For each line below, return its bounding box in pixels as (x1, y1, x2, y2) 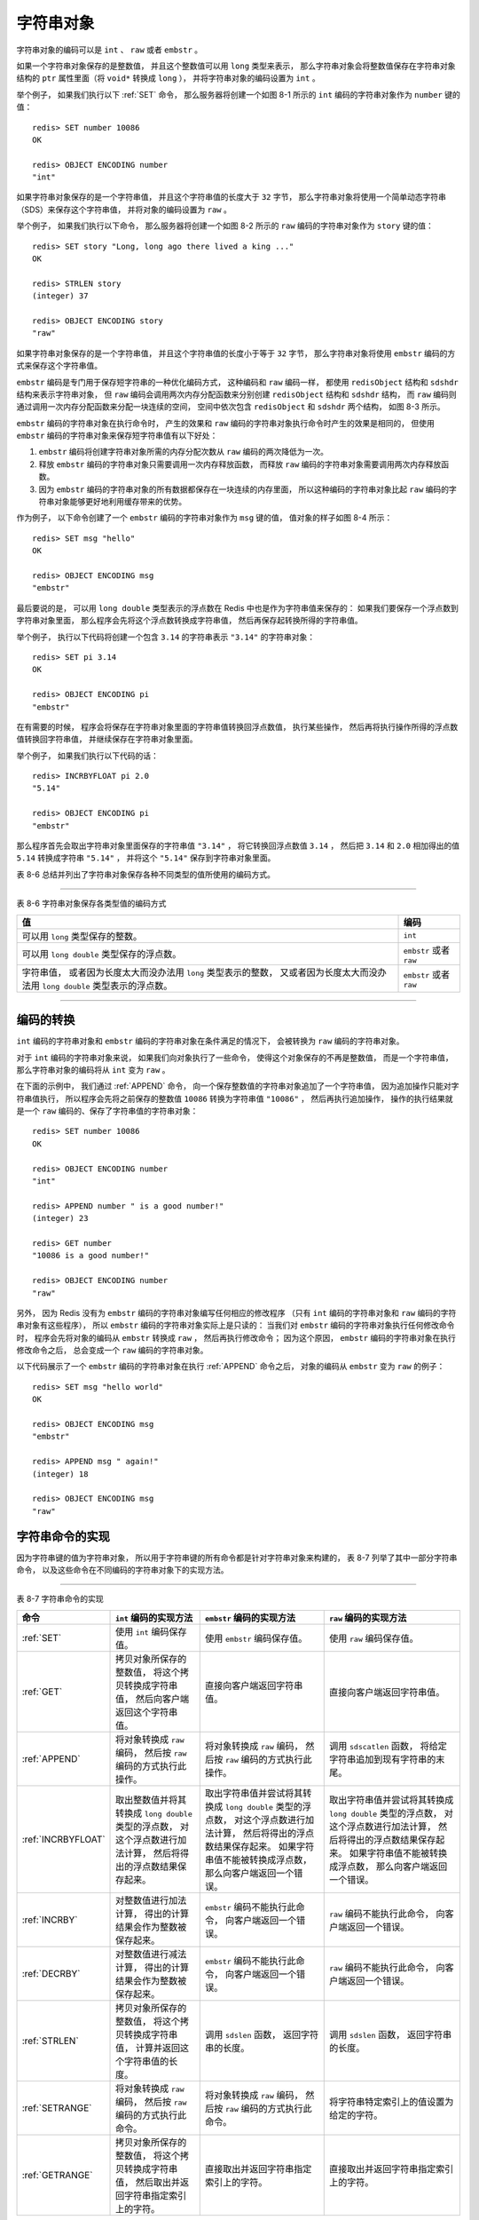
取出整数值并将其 (115, 1794, 187, 1806)
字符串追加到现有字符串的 (329, 1753, 436, 1765)
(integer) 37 (32, 291, 89, 301)
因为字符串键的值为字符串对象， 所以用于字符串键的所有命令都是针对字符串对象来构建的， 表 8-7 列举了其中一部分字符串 (16, 1552, 458, 1563)
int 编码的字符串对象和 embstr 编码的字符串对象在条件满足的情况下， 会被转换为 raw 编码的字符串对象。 (16, 1035, 404, 1047)
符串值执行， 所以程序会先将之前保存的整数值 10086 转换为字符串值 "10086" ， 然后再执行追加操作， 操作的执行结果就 (16, 1093, 453, 1104)
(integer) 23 (32, 1213, 89, 1224)
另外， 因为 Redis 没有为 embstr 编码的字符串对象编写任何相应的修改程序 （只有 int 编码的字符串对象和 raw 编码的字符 (16, 1307, 457, 1318)
